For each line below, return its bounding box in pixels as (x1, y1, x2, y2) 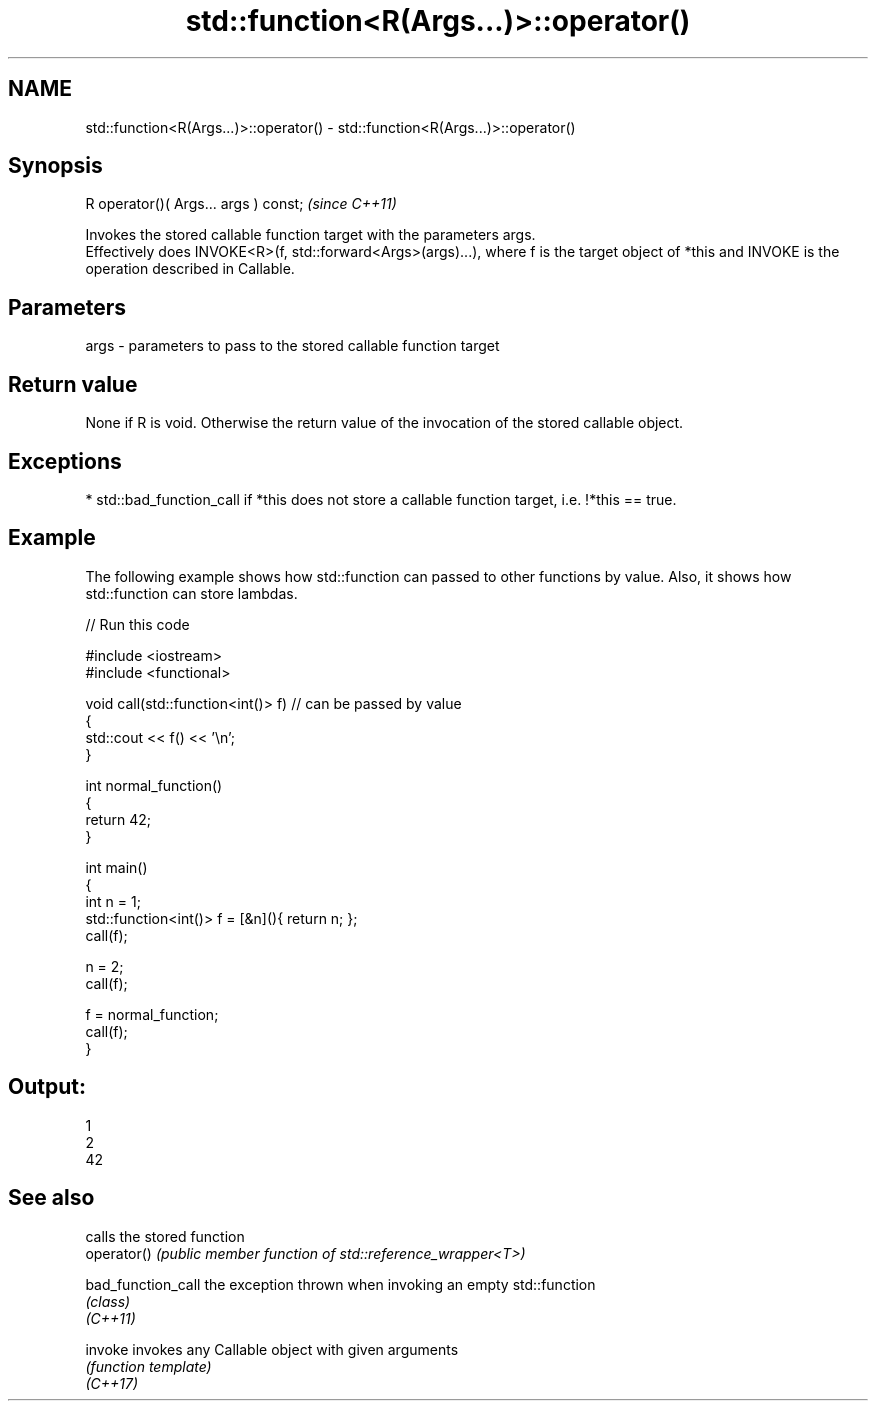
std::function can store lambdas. (85, 584, 298, 602)
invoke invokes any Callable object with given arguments (85, 1340, 459, 1358)
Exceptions (8, 448, 122, 474)
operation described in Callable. (85, 260, 295, 278)
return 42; (85, 810, 151, 828)
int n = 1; (85, 892, 141, 910)
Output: (8, 1074, 86, 1100)
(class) (85, 1292, 131, 1310)
